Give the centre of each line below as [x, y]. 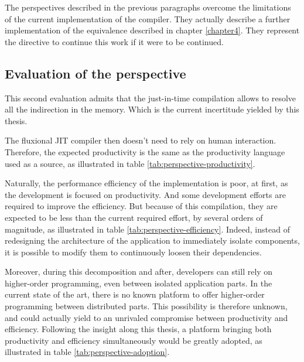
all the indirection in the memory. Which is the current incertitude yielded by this [152, 109]
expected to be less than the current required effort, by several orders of [134, 217]
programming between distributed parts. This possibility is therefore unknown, [146, 306]
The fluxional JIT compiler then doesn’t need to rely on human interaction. [141, 140]
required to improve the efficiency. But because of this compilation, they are [141, 206]
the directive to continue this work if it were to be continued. [114, 41]
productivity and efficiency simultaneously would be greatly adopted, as [134, 340]
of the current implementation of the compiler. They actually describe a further [148, 18]
